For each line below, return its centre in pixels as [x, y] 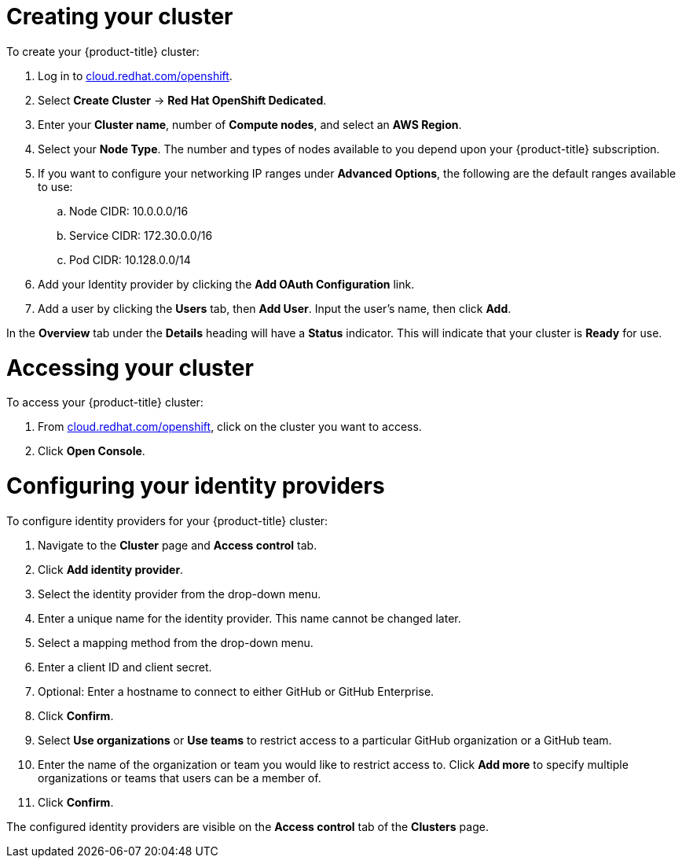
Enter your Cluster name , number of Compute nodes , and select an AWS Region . [250, 124]
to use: [55, 186]
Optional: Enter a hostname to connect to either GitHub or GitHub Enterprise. [236, 691]
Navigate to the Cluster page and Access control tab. [178, 545]
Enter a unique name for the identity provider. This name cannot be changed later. [249, 618]
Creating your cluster [120, 17]
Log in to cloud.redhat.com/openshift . [135, 75]
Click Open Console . [92, 451]
